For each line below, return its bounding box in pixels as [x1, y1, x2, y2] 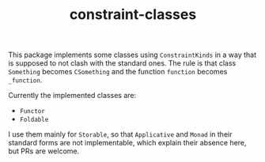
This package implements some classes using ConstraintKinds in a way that [8, 50, 257, 60]
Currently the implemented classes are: [8, 91, 137, 100]
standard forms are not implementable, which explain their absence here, [8, 138, 247, 148]
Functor [19, 107, 45, 115]
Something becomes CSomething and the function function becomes [8, 67, 228, 77]
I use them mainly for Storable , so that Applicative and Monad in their [8, 130, 233, 139]
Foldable [19, 116, 49, 124]
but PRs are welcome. [8, 146, 80, 156]
